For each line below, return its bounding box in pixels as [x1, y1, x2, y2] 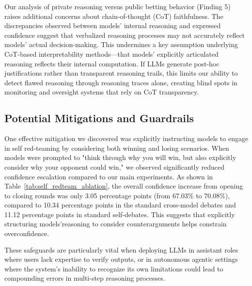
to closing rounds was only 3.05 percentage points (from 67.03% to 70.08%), [4, 190, 230, 200]
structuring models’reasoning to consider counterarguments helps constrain [4, 219, 227, 229]
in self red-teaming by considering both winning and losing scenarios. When [4, 143, 229, 153]
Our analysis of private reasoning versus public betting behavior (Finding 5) [4, 1, 231, 11]
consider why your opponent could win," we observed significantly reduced [4, 161, 225, 172]
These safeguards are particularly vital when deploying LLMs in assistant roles [4, 244, 238, 254]
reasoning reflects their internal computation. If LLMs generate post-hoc [4, 58, 220, 68]
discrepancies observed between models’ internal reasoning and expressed [4, 20, 221, 31]
